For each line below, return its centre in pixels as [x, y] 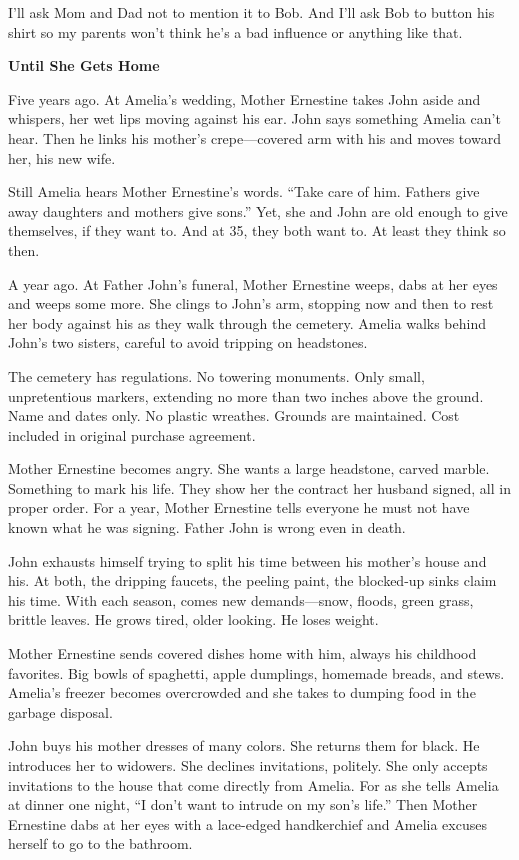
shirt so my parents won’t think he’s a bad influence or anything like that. [235, 31]
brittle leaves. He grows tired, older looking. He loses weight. [193, 619]
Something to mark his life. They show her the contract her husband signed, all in [259, 487]
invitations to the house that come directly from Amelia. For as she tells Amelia [253, 784]
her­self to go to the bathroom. [100, 843]
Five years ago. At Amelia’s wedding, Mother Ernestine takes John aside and [244, 98]
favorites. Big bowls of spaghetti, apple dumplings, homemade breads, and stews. [256, 672]
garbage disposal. [60, 711]
